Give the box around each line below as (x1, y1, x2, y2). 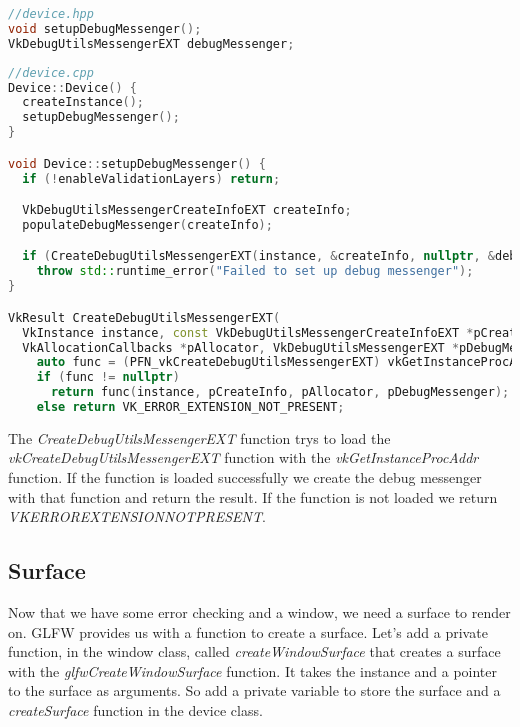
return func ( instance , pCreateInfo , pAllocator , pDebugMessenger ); (50, 385, 510, 400)
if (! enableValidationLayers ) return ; (22, 171, 281, 186)
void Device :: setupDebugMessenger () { (8, 156, 266, 171)
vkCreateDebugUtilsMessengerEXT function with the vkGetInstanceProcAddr (8, 447, 479, 468)
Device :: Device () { (8, 80, 137, 95)
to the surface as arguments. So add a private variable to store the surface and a (8, 680, 501, 701)
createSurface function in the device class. (8, 700, 263, 721)
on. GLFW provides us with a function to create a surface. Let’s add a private (8, 621, 488, 642)
